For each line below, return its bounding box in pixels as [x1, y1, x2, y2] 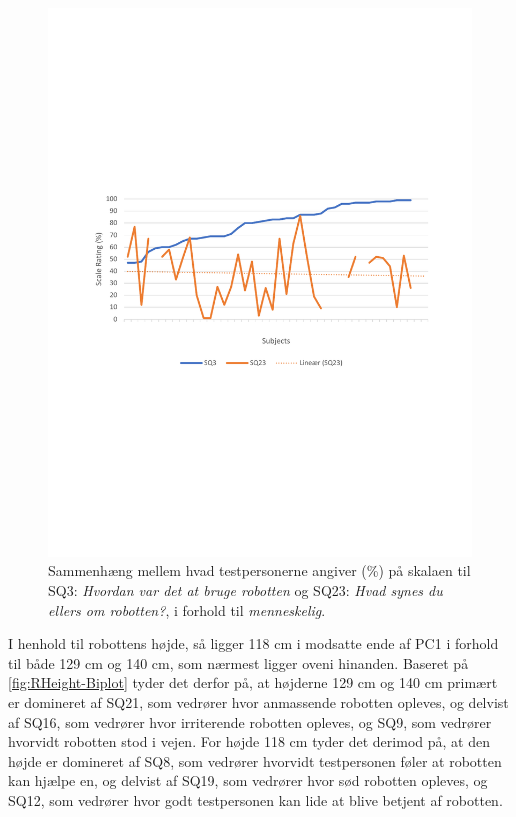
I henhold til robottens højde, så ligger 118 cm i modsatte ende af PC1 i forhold [8, 633, 499, 654]
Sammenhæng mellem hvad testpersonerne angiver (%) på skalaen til [48, 560, 471, 581]
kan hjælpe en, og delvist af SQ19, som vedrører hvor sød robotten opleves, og [8, 770, 488, 791]
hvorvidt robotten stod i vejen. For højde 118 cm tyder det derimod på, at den [8, 731, 490, 752]
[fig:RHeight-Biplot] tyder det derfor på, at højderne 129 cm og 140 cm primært [8, 672, 498, 693]
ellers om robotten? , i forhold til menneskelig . [48, 599, 326, 620]
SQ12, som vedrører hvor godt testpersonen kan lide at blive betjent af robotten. [8, 790, 503, 811]
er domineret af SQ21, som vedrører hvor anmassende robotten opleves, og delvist [8, 692, 509, 713]
